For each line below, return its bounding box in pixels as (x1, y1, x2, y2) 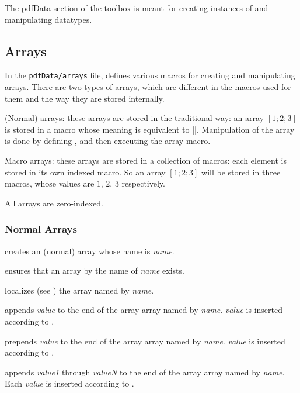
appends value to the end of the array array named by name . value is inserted (5, 304, 282, 316)
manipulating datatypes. (5, 13, 92, 25)
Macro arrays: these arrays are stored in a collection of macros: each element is (5, 154, 287, 167)
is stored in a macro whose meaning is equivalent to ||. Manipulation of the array (5, 123, 295, 135)
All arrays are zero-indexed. (5, 196, 104, 209)
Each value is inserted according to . (5, 377, 134, 389)
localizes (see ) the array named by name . (5, 284, 154, 296)
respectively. (121, 177, 165, 189)
